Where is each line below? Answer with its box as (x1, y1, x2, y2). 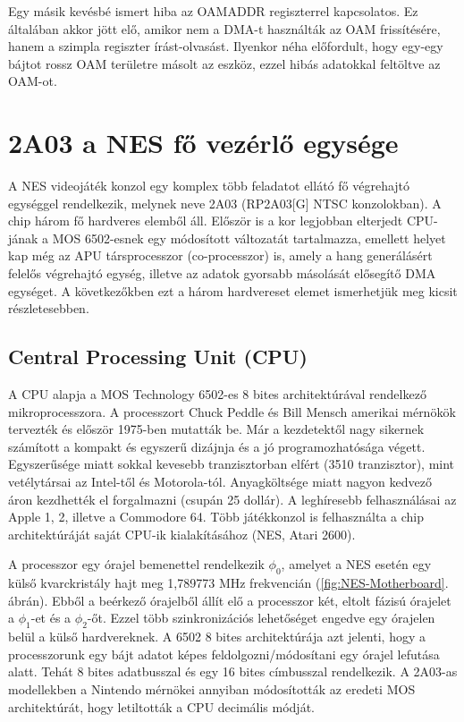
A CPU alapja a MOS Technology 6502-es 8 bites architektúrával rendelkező (8, 385, 426, 403)
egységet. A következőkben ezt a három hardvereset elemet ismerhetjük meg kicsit (8, 281, 458, 300)
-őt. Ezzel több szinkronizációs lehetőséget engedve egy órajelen (87, 608, 435, 627)
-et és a (30, 608, 72, 627)
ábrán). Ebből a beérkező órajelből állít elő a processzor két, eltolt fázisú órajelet (8, 590, 451, 609)
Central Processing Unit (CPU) (8, 343, 308, 370)
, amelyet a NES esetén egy (281, 555, 432, 573)
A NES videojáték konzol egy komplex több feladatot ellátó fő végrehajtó (8, 176, 410, 195)
